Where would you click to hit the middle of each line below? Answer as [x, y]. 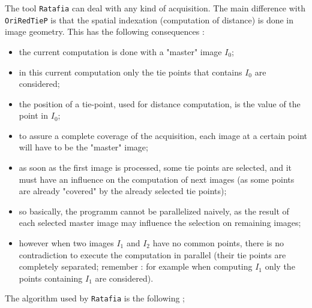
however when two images [66, 243]
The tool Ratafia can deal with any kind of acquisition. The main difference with [155, 8]
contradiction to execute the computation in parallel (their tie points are [152, 254]
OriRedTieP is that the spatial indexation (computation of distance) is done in [149, 19]
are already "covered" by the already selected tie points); [123, 191]
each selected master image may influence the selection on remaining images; [160, 223]
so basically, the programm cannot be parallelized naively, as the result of [154, 211]
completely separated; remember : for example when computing [136, 266]
